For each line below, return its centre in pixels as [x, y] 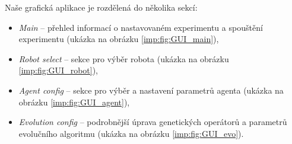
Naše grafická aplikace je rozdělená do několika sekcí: [101, 7]
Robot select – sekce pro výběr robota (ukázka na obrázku [124, 58]
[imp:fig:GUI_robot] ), [58, 70]
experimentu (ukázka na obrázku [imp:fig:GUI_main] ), [119, 39]
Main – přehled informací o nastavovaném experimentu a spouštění [141, 27]
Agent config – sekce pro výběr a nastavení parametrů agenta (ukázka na [151, 90]
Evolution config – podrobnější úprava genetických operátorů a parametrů [153, 122]
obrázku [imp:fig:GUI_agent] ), [74, 102]
